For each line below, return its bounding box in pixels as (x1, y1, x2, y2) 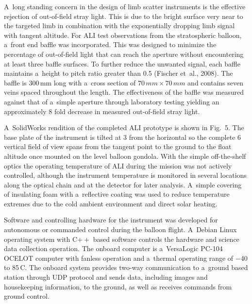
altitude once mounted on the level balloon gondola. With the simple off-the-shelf (4, 151, 246, 161)
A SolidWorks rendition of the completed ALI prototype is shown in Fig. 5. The (4, 122, 244, 133)
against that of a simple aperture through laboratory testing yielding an (4, 96, 219, 106)
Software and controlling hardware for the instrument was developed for (4, 215, 218, 225)
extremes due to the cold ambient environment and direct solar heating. (4, 198, 218, 208)
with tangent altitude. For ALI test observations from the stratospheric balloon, (4, 30, 242, 40)
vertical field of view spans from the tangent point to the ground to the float (4, 141, 232, 152)
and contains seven (187, 77, 243, 87)
